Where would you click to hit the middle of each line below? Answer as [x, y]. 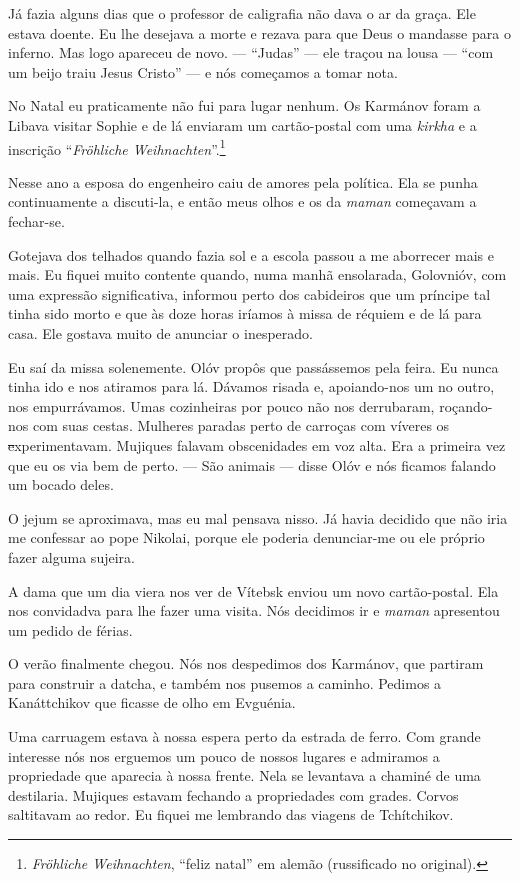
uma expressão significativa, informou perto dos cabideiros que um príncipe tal [249, 293]
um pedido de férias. [70, 629]
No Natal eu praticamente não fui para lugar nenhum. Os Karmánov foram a [244, 105]
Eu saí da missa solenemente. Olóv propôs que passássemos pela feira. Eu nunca [253, 366]
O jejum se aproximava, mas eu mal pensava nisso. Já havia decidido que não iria [258, 517]
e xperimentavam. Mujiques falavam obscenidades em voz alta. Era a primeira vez [257, 444]
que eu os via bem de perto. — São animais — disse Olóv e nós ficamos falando [252, 464]
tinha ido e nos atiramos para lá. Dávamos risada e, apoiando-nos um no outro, [251, 386]
